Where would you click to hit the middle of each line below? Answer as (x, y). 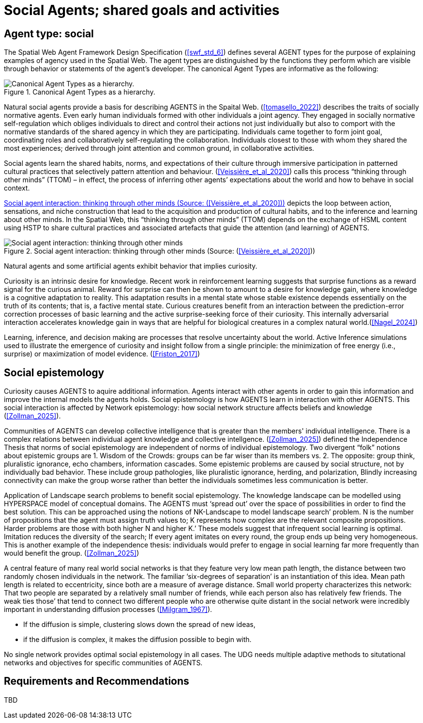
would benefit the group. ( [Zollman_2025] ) (72, 553)
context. (17, 188)
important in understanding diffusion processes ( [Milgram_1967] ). (108, 610)
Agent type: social (49, 33)
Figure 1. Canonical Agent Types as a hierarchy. (80, 92)
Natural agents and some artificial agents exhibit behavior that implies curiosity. (131, 266)
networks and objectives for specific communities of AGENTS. (103, 663)
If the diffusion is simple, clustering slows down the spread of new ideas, (139, 625)
